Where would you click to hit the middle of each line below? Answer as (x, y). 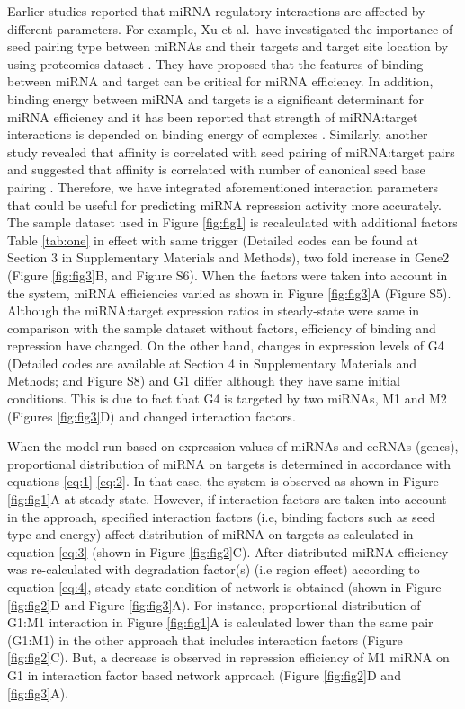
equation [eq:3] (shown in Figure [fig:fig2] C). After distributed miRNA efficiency (228, 551)
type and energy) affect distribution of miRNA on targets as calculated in (210, 534)
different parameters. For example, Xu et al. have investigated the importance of (230, 28)
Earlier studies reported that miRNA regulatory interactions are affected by (216, 11)
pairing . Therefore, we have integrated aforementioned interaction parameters (223, 186)
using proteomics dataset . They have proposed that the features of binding (215, 63)
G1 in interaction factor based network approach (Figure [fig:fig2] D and (204, 674)
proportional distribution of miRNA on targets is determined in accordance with (229, 463)
